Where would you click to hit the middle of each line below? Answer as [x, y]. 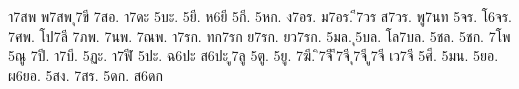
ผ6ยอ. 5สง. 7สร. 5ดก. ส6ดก [85, 74]
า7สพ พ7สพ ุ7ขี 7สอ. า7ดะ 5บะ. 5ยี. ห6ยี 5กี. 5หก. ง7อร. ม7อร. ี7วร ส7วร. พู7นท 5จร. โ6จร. [260, 16]
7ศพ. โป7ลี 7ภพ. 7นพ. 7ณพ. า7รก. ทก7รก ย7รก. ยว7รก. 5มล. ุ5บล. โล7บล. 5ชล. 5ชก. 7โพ [259, 35]
